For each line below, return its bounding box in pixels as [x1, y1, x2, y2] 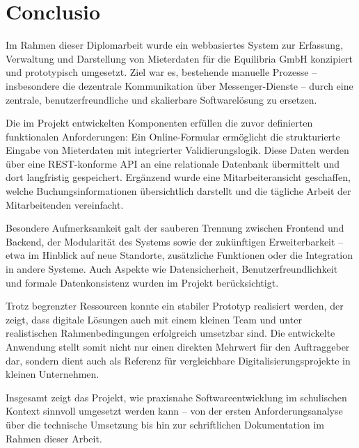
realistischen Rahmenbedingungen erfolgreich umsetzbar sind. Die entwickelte [6, 326, 335, 340]
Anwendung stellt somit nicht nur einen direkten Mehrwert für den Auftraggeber [6, 339, 350, 353]
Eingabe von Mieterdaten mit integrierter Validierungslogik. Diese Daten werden [6, 143, 349, 157]
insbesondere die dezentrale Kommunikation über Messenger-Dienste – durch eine [6, 78, 353, 93]
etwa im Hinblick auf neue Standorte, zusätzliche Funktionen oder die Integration [6, 248, 353, 262]
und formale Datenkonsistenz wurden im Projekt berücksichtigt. [6, 275, 279, 289]
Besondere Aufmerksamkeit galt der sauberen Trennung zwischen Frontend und [6, 221, 344, 235]
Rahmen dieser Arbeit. [6, 431, 102, 445]
